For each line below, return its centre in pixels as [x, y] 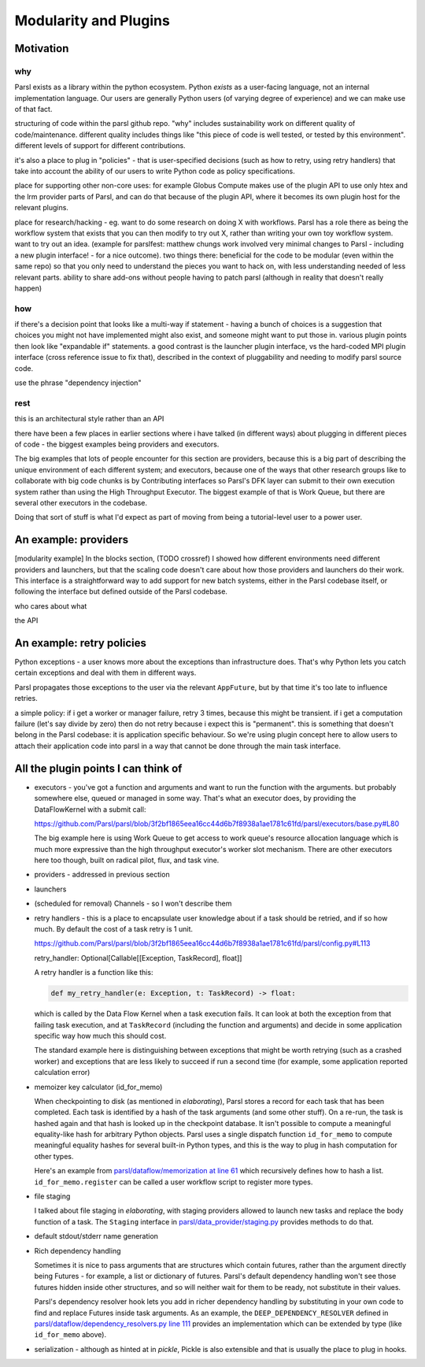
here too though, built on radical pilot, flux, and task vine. [127, 860]
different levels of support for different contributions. [100, 146]
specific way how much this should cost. [100, 1035]
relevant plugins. [41, 208]
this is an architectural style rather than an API [89, 419]
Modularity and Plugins [92, 20]
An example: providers [72, 540]
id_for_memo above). [70, 1335]
